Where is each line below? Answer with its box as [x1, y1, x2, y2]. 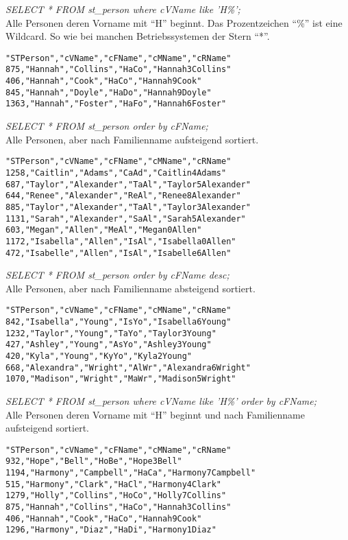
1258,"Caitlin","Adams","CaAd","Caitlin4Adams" [5, 167, 227, 178]
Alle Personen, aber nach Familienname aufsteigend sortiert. [5, 132, 259, 146]
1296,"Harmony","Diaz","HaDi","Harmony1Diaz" [5, 525, 216, 535]
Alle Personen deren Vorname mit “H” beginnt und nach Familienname [5, 407, 305, 421]
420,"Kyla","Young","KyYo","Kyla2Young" [5, 351, 192, 361]
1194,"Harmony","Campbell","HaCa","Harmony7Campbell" [5, 468, 256, 478]
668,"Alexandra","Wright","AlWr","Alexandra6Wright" [5, 362, 251, 373]
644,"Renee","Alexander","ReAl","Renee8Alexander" [5, 191, 241, 201]
